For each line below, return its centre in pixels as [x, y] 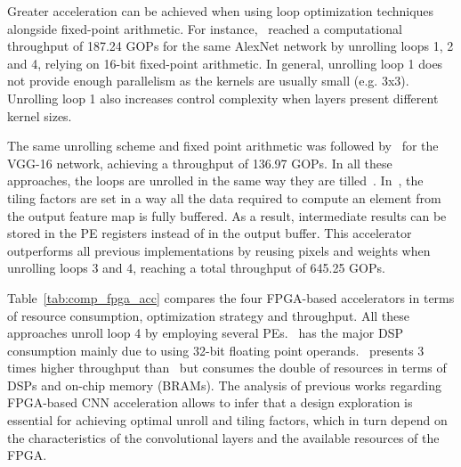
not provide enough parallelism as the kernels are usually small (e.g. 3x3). [208, 81]
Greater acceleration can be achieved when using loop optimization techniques [221, 11]
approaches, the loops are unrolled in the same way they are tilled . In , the [215, 180]
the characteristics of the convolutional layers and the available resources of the [223, 437]
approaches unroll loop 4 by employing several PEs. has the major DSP [205, 333]
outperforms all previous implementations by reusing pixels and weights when [219, 250]
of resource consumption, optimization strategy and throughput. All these [209, 315]
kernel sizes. [40, 115]
